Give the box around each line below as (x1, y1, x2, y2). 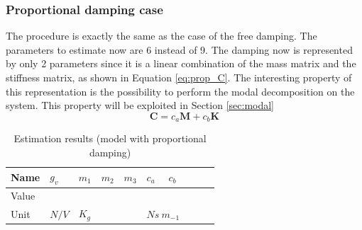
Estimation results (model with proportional (13, 131, 207, 146)
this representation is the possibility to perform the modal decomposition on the (6, 84, 355, 98)
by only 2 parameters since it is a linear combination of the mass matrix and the (6, 56, 356, 71)
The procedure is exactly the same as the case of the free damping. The (6, 28, 317, 43)
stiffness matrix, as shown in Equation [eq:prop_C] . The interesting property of (6, 70, 352, 84)
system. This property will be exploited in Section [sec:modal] (6, 98, 275, 113)
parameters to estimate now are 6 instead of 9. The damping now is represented (6, 42, 353, 57)
